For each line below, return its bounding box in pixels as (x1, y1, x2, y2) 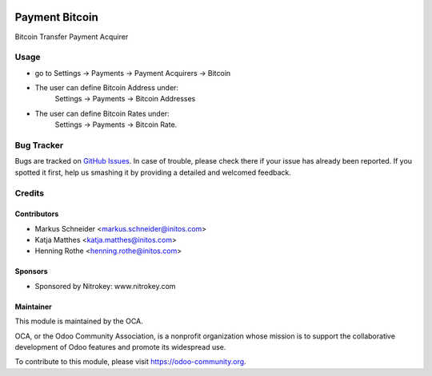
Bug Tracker (14, 140, 64, 151)
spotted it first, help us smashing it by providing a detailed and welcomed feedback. (14, 168, 291, 177)
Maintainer (14, 302, 52, 311)
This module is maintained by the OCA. (14, 316, 143, 327)
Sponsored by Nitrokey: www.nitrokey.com (34, 281, 176, 291)
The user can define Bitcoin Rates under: (34, 109, 170, 118)
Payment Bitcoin (14, 10, 99, 24)
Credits (14, 188, 44, 199)
